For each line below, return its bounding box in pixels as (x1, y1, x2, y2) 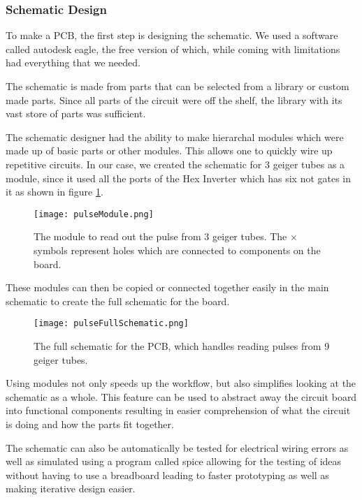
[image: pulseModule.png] (34, 209, 154, 219)
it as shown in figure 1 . (6, 184, 103, 199)
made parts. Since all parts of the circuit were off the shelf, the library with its (6, 92, 342, 107)
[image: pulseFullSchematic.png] (34, 318, 189, 329)
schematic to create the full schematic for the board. (6, 293, 230, 308)
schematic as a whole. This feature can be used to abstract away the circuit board (6, 389, 357, 404)
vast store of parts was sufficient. (6, 106, 146, 121)
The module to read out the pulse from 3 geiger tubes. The (34, 229, 287, 244)
